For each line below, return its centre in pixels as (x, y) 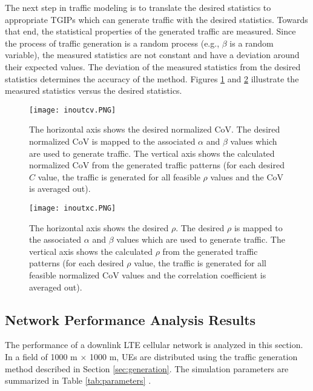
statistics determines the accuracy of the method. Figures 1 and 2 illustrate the (152, 78)
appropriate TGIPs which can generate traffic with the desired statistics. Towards (156, 19)
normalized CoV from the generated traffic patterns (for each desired (157, 165)
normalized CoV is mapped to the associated (112, 141)
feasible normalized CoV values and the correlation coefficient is (148, 275)
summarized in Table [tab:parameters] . (78, 380)
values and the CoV (247, 176)
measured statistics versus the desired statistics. (94, 90)
